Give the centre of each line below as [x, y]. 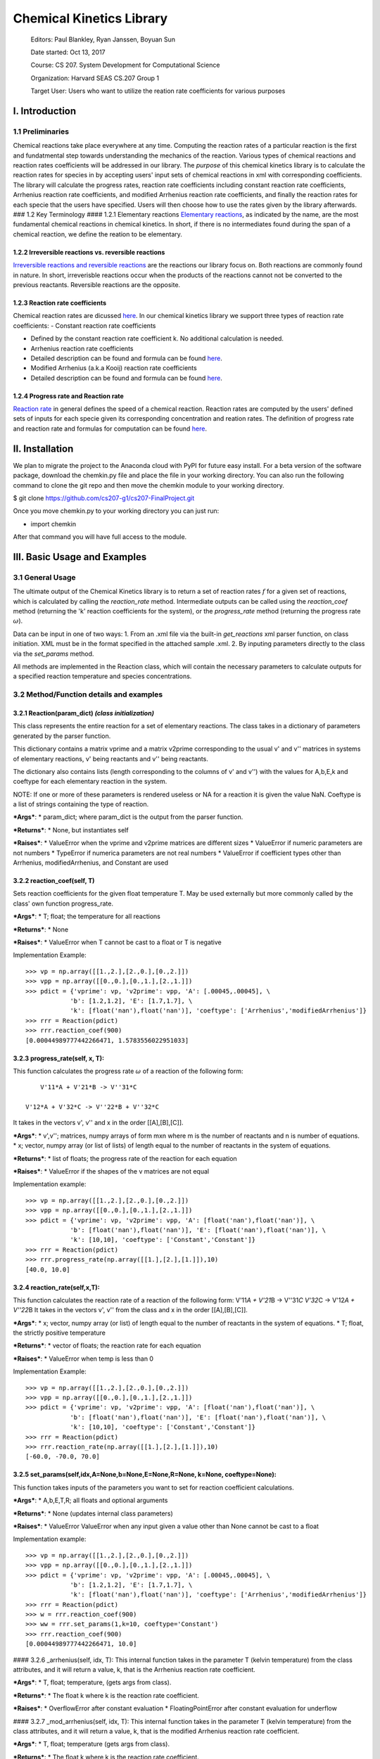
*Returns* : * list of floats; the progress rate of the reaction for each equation [125, 1158]
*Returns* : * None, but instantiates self [71, 830]
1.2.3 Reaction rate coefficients [60, 303]
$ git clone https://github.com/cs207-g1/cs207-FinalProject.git [104, 498]
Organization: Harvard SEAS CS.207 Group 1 [95, 78]
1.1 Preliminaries [41, 132]
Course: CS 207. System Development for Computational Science [125, 65]
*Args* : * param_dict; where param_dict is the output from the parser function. [128, 817]
